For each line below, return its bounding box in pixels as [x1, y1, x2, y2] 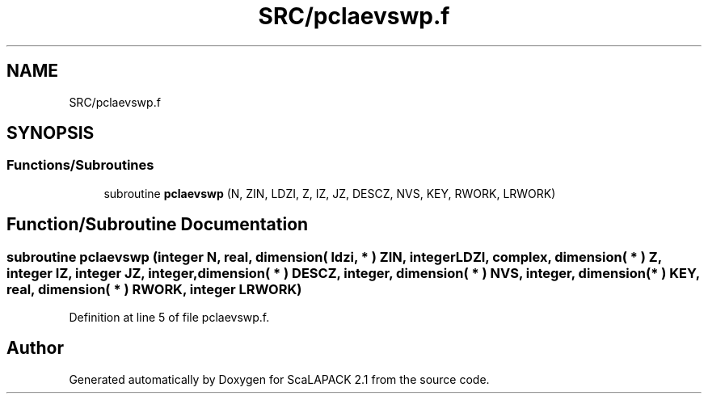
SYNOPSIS [6, 123, 95, 144]
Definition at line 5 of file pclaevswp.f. [69, 310, 270, 325]
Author [6, 338, 64, 359]
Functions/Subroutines [6, 157, 154, 174]
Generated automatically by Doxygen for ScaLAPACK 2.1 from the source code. [69, 372, 490, 386]
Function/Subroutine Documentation [6, 214, 309, 235]
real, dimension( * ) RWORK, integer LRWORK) [6, 280, 302, 297]
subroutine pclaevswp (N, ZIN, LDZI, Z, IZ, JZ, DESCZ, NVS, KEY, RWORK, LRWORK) [103, 186, 556, 200]
